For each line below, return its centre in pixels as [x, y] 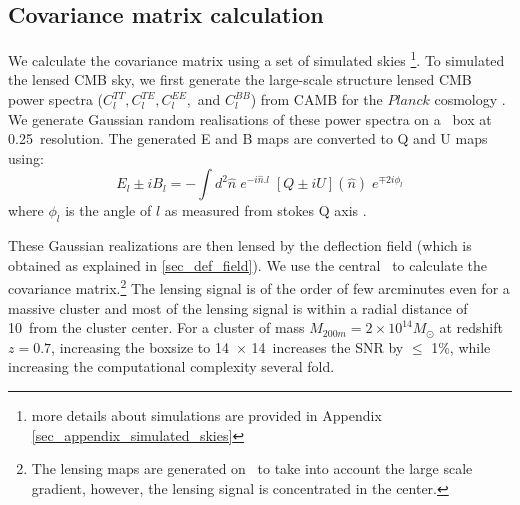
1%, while [461, 346]
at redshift [471, 327]
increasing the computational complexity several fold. [171, 366]
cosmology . [470, 99]
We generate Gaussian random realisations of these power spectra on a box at [250, 118]
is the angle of [108, 210]
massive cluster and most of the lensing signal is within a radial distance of [238, 307]
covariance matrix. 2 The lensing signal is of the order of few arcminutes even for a [259, 287]
